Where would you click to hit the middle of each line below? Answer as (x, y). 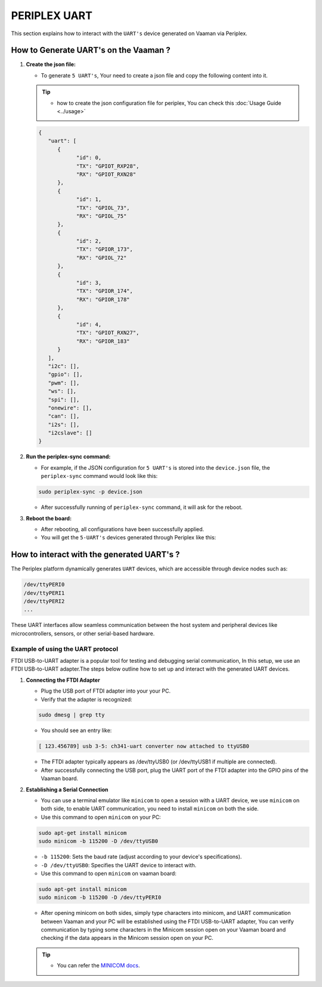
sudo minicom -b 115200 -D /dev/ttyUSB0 (98, 841)
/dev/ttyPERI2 (44, 601)
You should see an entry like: (76, 731)
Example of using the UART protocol (65, 648)
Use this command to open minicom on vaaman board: (109, 873)
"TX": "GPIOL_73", (103, 208)
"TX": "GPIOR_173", (105, 249)
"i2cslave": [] (70, 433)
